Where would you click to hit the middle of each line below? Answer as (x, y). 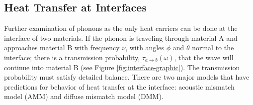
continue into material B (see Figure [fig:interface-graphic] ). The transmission (122, 67)
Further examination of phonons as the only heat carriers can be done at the (121, 28)
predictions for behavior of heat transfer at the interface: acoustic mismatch (119, 86)
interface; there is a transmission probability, (72, 57)
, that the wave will (204, 57)
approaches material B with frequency (62, 48)
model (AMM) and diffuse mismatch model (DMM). (84, 96)
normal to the (213, 48)
